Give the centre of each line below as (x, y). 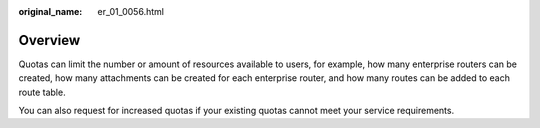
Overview (49, 40)
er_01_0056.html (131, 11)
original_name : (50, 11)
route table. (42, 92)
